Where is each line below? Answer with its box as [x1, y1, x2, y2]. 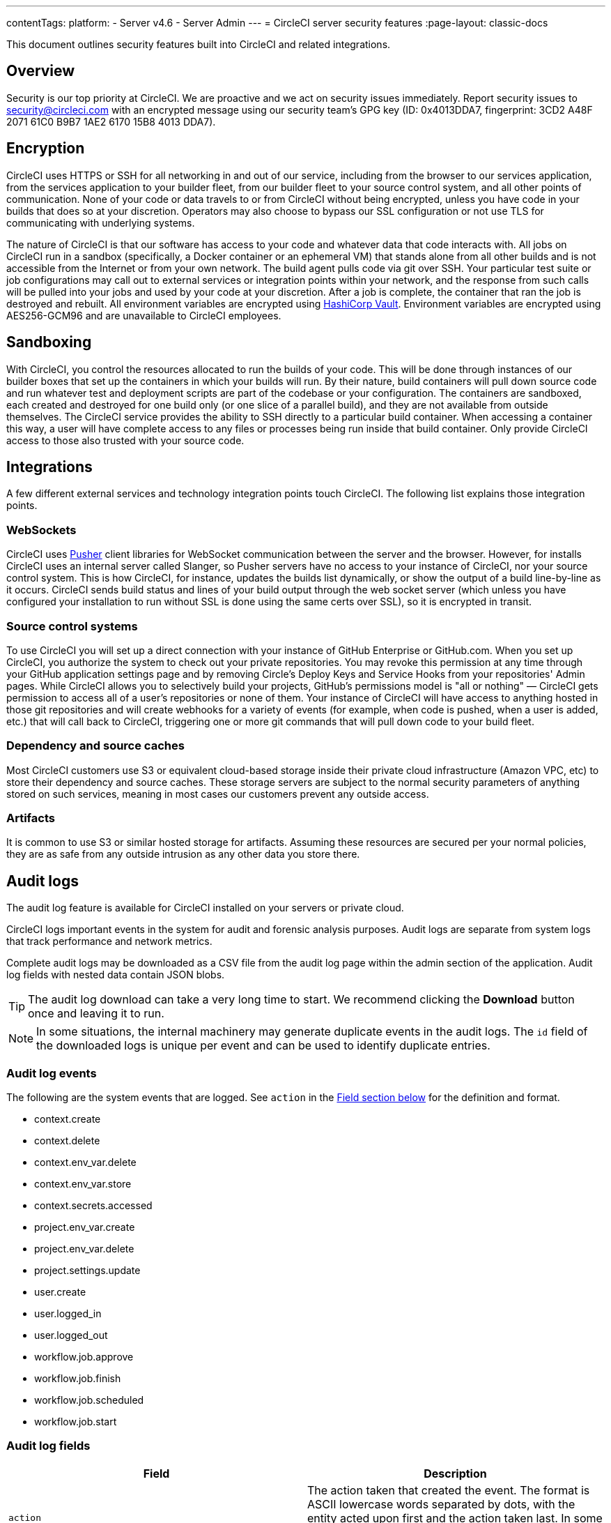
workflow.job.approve [34, 1350, 134, 1363]
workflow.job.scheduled [34, 1393, 144, 1406]
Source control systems [6, 619, 138, 633]
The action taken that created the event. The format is [307, 1483, 590, 1497]
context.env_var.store [34, 1177, 132, 1190]
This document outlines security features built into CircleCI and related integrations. [6, 38, 391, 50]
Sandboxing [6, 333, 92, 351]
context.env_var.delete [34, 1155, 137, 1168]
